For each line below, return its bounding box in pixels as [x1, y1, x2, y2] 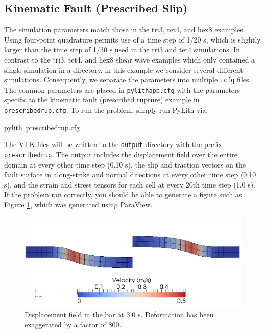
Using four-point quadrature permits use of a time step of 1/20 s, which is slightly [4, 34, 261, 45]
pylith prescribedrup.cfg [4, 121, 80, 132]
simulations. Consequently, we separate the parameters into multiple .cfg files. [4, 74, 251, 85]
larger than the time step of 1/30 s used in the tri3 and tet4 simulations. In [4, 44, 240, 55]
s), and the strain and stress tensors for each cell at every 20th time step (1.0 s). [4, 179, 255, 190]
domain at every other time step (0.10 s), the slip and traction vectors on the [4, 159, 246, 170]
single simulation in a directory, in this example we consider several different [4, 64, 243, 75]
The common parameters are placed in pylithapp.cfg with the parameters [4, 84, 240, 95]
